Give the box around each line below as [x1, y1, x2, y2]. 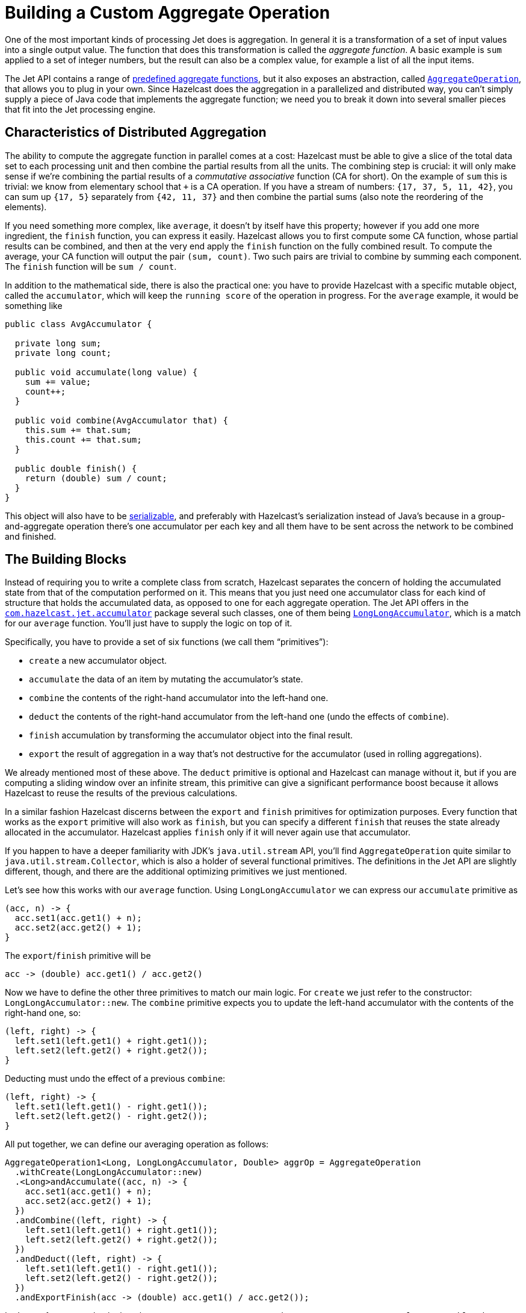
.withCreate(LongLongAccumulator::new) [14, 1167, 203, 1177]
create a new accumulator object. [29, 655, 167, 666]
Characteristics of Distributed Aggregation [5, 125, 267, 140]
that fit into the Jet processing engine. [5, 104, 156, 114]
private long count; [14, 348, 112, 358]
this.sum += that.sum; [25, 425, 132, 435]
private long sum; [14, 338, 102, 348]
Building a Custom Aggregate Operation [5, 2, 330, 23]
